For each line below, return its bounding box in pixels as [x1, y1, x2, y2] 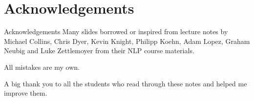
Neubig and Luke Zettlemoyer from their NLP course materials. [4, 45, 194, 56]
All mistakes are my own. [4, 61, 80, 72]
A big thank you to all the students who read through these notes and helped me [4, 78, 247, 88]
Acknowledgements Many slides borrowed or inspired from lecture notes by [4, 26, 228, 37]
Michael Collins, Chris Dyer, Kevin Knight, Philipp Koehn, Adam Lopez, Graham [4, 36, 250, 46]
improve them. [4, 88, 47, 98]
